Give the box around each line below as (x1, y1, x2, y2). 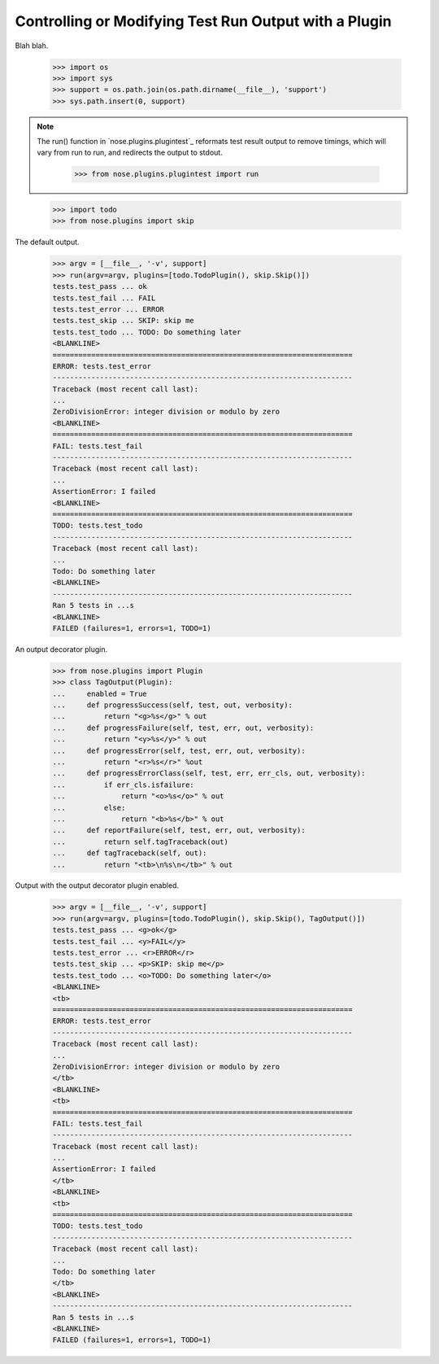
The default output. (15, 237, 80, 247)
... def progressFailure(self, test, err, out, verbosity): (52, 723, 315, 732)
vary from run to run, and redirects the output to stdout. (37, 147, 223, 158)
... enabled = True (52, 689, 148, 698)
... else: (52, 802, 126, 812)
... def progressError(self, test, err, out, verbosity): (52, 745, 306, 755)
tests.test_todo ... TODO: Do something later (52, 327, 241, 337)
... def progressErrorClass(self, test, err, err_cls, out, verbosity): (52, 769, 366, 778)
